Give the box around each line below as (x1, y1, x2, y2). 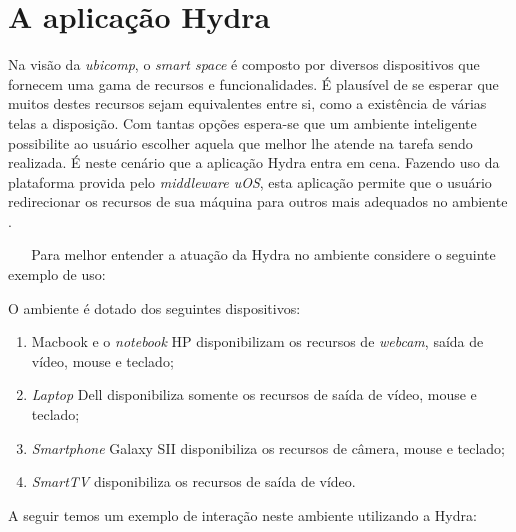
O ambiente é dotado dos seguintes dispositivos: (8, 297, 301, 318)
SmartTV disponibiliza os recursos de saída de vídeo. (31, 471, 356, 492)
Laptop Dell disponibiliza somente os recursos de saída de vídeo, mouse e (31, 384, 477, 405)
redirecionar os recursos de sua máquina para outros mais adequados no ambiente (8, 191, 508, 212)
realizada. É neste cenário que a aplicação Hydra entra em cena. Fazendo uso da (8, 152, 500, 173)
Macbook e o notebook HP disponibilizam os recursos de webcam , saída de (31, 331, 484, 352)
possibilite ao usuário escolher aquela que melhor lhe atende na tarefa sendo (8, 132, 473, 153)
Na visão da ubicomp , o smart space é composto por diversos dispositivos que (8, 54, 480, 75)
